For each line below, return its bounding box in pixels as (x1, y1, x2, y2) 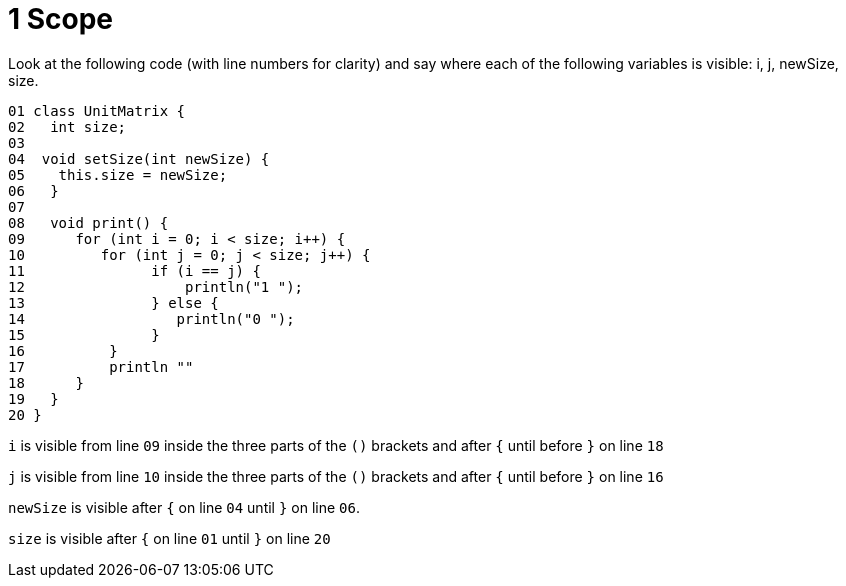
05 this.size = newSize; (8, 166, 228, 183)
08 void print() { (8, 214, 169, 231)
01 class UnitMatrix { (8, 102, 186, 119)
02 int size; (8, 118, 127, 135)
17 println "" (8, 358, 194, 375)
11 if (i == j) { (8, 262, 261, 279)
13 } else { (8, 294, 219, 311)
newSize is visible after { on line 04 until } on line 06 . (8, 498, 360, 516)
